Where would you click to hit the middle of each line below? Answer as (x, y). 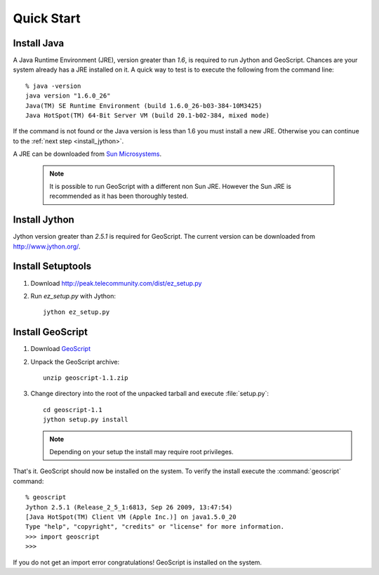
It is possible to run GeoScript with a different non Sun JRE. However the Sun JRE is (170, 186)
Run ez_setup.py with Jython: (73, 296)
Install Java (39, 43)
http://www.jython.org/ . (47, 246)
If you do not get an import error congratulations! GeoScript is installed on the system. (138, 562)
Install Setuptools (52, 266)
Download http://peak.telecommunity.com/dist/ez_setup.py (116, 283)
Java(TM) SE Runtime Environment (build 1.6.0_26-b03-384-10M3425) (144, 106)
